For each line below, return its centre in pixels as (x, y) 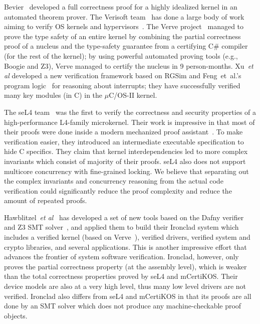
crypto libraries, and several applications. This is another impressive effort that (125, 247)
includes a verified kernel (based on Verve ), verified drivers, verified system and (127, 237)
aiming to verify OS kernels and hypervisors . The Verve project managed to (124, 26)
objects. (16, 315)
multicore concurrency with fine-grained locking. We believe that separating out (126, 171)
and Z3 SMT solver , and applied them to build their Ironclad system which (121, 227)
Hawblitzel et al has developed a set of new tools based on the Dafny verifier (124, 217)
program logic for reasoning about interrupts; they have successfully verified (122, 85)
